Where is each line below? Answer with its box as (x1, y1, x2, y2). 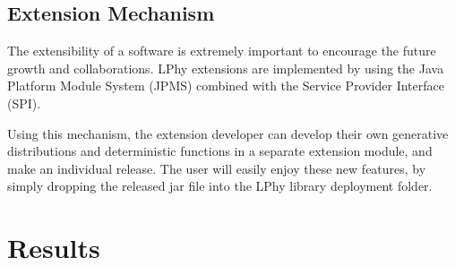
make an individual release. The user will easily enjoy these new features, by (7, 159, 426, 177)
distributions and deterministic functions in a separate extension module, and (7, 142, 433, 160)
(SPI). (7, 93, 41, 112)
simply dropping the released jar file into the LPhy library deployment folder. (7, 176, 433, 195)
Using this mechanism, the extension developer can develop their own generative (7, 124, 449, 142)
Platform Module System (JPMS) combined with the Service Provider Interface (7, 76, 444, 95)
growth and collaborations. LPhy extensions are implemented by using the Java (7, 58, 444, 77)
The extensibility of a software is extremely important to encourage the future (7, 41, 436, 60)
